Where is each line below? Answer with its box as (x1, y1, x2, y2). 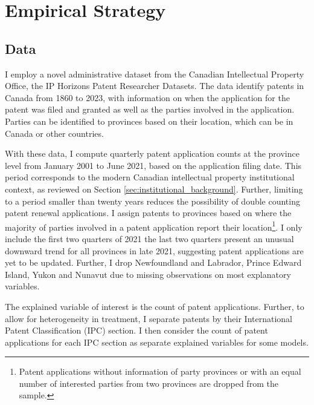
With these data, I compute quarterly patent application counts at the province (5, 147, 300, 160)
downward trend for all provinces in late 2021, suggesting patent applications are (5, 244, 304, 257)
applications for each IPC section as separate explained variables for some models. (5, 335, 309, 348)
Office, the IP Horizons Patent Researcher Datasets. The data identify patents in (5, 79, 304, 92)
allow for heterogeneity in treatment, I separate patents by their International (5, 312, 292, 324)
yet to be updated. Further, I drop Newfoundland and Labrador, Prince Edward (5, 256, 302, 269)
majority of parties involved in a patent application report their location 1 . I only (5, 219, 303, 233)
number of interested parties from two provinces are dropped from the (19, 377, 278, 389)
